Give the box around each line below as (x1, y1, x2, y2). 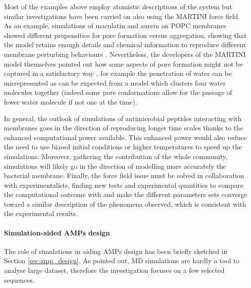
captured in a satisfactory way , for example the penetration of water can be (4, 68, 232, 78)
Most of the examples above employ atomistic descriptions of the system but (4, 1, 233, 11)
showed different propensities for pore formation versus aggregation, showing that (4, 30, 247, 40)
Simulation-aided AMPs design (4, 227, 110, 237)
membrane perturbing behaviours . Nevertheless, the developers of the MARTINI (4, 49, 246, 59)
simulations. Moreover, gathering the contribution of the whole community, (4, 151, 228, 161)
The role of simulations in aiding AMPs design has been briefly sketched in (4, 246, 228, 256)
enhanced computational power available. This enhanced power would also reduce (4, 132, 247, 142)
